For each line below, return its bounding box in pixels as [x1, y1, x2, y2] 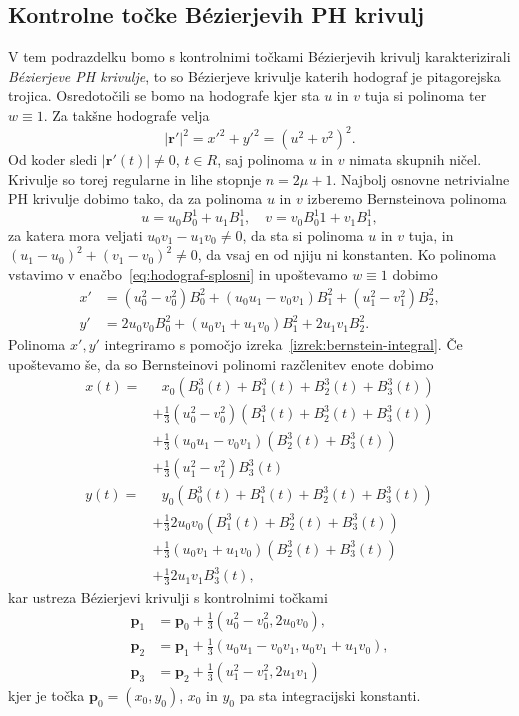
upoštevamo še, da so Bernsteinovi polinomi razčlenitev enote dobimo [8, 353, 434, 374]
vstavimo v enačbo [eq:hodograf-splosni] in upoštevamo [8, 264, 348, 284]
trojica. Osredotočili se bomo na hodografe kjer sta [8, 85, 320, 106]
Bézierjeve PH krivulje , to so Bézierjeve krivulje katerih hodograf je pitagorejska [8, 65, 501, 86]
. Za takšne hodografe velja [43, 104, 210, 125]
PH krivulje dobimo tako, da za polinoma [8, 188, 263, 209]
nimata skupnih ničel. [349, 149, 482, 170]
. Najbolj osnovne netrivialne [332, 168, 510, 189]
